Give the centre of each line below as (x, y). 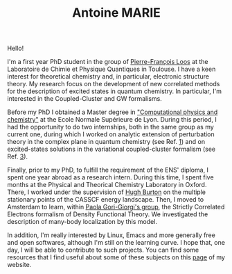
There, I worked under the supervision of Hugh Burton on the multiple (107, 192)
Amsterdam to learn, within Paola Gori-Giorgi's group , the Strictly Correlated (116, 207)
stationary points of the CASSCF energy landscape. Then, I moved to (106, 200)
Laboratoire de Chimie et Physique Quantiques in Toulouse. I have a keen (111, 69)
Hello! (16, 48)
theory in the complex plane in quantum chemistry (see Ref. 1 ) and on (106, 142)
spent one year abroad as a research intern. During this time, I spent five (110, 177)
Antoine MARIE (116, 13)
